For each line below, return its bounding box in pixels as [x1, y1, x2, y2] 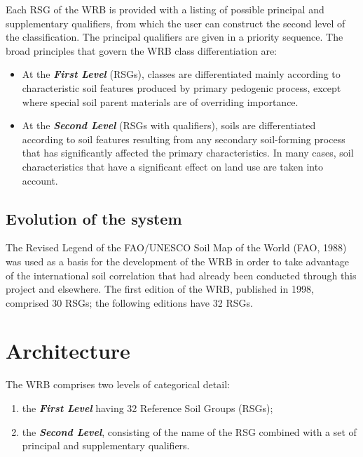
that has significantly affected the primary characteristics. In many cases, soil [22, 145, 354, 160]
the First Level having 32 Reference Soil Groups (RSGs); [22, 401, 273, 416]
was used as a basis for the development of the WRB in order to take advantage [6, 253, 350, 268]
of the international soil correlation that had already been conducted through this [6, 267, 357, 282]
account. [22, 173, 58, 187]
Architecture [6, 336, 130, 365]
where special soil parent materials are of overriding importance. [22, 94, 299, 109]
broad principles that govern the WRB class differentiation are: [6, 43, 277, 58]
